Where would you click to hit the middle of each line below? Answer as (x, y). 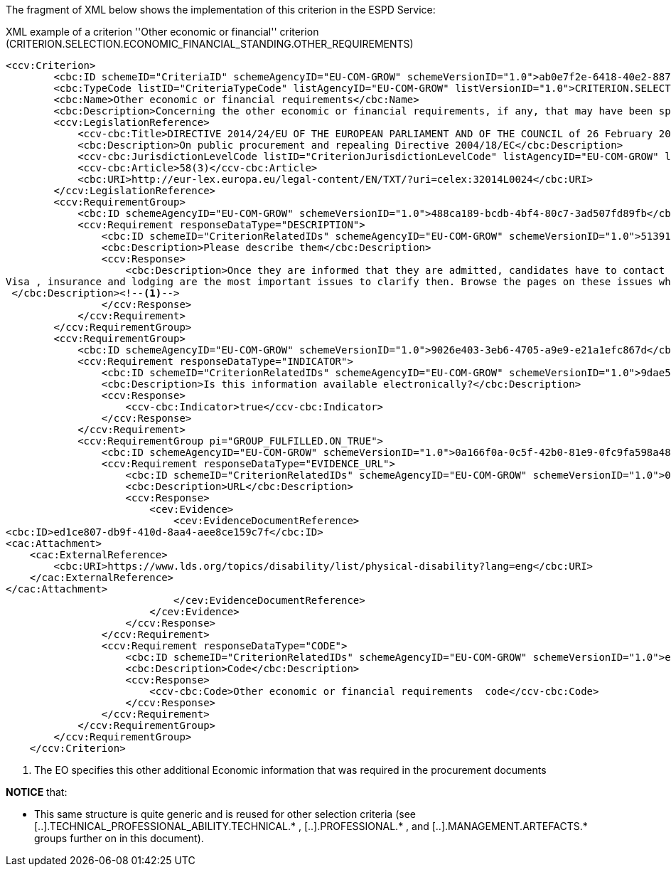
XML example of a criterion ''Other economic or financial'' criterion (162, 32)
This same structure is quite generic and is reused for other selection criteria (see (225, 814)
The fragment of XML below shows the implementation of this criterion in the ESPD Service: (221, 10)
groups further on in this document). (119, 838)
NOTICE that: (37, 792)
